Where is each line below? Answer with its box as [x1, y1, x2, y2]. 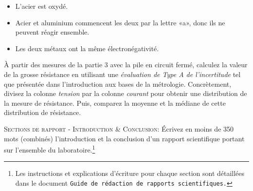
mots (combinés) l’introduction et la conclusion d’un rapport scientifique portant [4, 133, 245, 143]
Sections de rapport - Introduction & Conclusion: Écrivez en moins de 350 [4, 123, 234, 134]
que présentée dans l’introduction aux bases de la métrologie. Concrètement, [4, 78, 232, 89]
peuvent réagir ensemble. [15, 27, 90, 37]
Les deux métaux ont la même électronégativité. [15, 43, 159, 53]
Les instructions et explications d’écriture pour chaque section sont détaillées [15, 168, 245, 178]
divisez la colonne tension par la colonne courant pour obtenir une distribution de [4, 88, 247, 98]
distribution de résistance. [4, 107, 81, 117]
